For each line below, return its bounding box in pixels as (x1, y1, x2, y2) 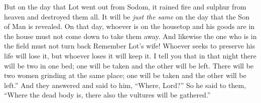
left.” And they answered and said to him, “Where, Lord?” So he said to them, (4, 79, 246, 90)
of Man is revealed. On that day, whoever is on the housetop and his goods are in (4, 21, 255, 31)
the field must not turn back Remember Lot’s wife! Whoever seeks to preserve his (4, 40, 255, 51)
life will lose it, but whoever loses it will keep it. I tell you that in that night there (4, 50, 256, 60)
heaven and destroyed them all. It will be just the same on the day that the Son (4, 11, 249, 21)
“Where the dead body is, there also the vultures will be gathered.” (4, 89, 211, 100)
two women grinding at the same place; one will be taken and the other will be (4, 70, 246, 80)
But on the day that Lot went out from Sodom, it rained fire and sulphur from (4, 1, 246, 11)
